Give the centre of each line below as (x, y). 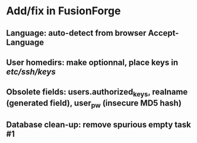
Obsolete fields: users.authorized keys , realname (97, 93)
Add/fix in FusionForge (63, 11)
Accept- (163, 33)
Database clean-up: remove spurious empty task (99, 125)
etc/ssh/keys (31, 72)
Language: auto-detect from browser (76, 33)
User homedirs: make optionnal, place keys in (92, 62)
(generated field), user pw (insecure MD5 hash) (94, 104)
